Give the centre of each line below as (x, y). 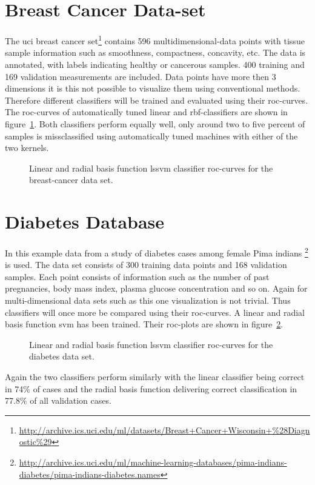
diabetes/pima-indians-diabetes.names (90, 474)
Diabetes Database (85, 222)
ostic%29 (35, 442)
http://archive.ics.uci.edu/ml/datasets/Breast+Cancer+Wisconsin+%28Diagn (164, 430)
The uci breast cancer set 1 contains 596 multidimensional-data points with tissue (155, 40)
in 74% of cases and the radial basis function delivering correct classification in (151, 388)
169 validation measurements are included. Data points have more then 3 (141, 76)
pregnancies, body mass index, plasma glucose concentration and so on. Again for (156, 288)
